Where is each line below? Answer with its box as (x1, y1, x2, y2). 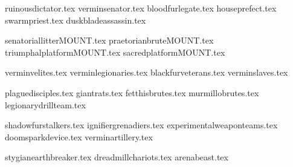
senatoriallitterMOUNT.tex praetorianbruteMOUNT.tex (5, 34, 214, 47)
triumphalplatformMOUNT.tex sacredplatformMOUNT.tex (5, 45, 225, 58)
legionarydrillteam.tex (5, 98, 86, 111)
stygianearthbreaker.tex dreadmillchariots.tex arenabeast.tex (5, 151, 228, 163)
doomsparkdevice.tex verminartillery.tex (5, 130, 153, 143)
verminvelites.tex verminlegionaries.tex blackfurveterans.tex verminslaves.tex (5, 66, 288, 79)
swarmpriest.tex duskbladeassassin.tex (5, 13, 146, 26)
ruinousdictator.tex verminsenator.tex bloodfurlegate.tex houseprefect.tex (5, 2, 277, 14)
